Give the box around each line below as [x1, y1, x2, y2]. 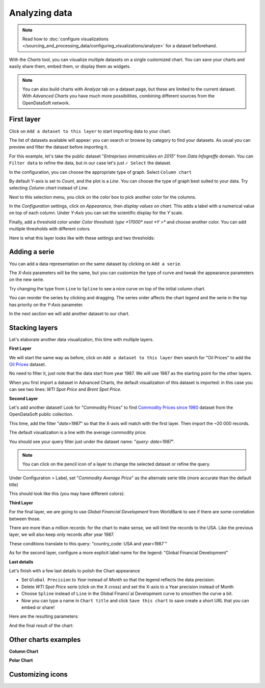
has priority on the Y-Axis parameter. [9, 302, 83, 308]
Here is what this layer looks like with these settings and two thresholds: [9, 235, 155, 241]
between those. [9, 516, 41, 522]
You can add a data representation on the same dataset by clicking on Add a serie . [9, 261, 182, 267]
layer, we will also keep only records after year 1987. [9, 532, 115, 537]
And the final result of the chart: [9, 623, 74, 628]
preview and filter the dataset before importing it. [9, 144, 108, 150]
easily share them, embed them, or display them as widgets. [9, 63, 131, 69]
